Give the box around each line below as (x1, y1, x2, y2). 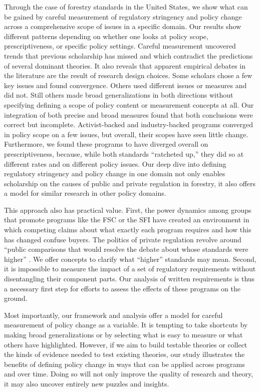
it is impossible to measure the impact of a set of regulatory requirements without (4, 263, 256, 274)
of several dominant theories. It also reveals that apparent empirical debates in (4, 60, 246, 71)
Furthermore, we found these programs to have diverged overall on (4, 139, 208, 149)
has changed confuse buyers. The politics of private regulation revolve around (4, 234, 241, 244)
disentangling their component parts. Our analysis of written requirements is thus (4, 273, 255, 284)
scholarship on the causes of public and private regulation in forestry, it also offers (4, 178, 256, 188)
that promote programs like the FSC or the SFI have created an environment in (4, 214, 249, 225)
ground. (4, 293, 28, 303)
